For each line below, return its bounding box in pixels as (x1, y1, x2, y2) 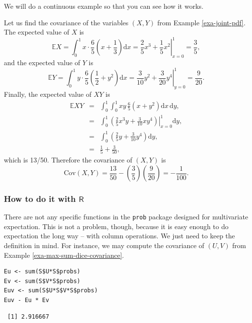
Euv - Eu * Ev (4, 297, 50, 304)
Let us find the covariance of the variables (4, 17, 129, 27)
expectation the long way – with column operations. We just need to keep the (4, 231, 235, 241)
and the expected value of (4, 57, 81, 68)
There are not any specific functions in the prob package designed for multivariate (4, 212, 249, 222)
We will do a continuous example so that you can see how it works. (4, 1, 203, 11)
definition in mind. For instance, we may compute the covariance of (4, 240, 204, 251)
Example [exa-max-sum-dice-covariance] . (4, 250, 124, 260)
